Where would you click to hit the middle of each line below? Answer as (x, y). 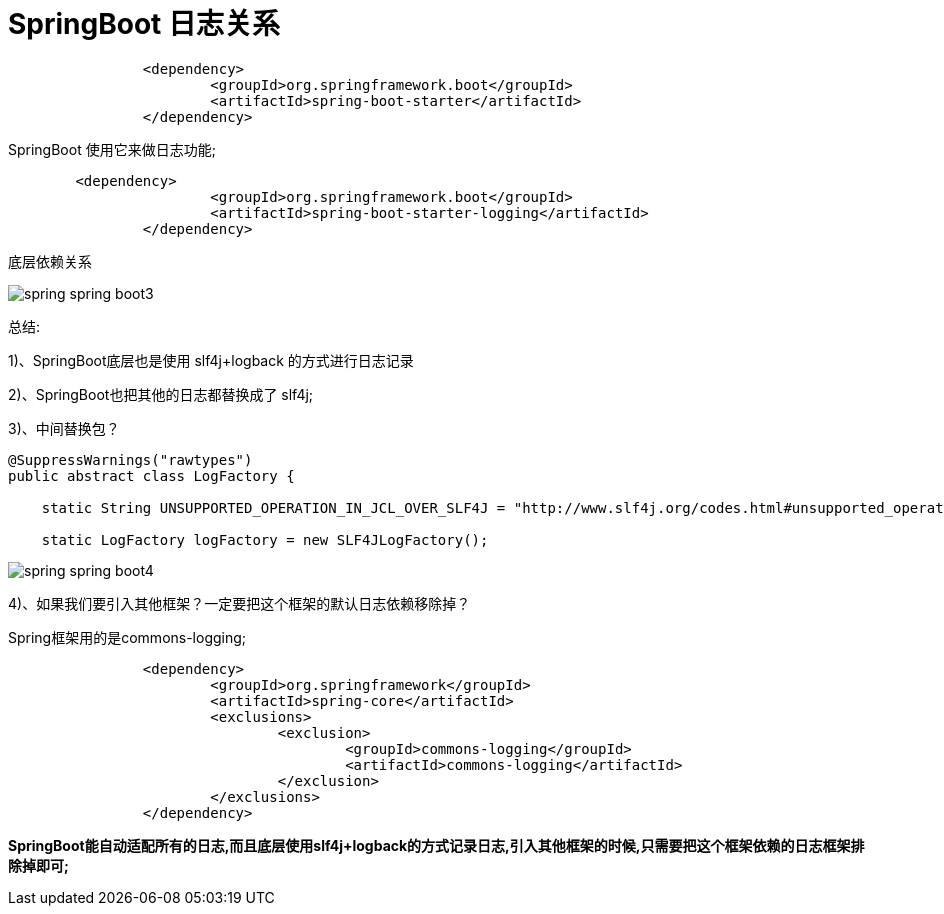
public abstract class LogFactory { (151, 475)
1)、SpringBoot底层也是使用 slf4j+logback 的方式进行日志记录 (211, 360)
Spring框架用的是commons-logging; (127, 637)
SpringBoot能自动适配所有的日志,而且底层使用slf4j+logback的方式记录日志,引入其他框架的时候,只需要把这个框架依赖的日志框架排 (436, 845)
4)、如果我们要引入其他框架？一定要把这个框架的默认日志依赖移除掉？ (239, 603)
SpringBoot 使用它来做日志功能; (112, 149)
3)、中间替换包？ (64, 428)
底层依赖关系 (50, 261)
